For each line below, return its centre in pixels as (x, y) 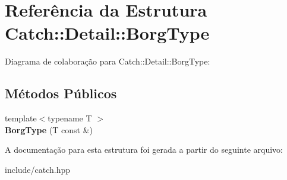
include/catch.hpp (38, 169)
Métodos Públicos (61, 93)
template (21, 118)
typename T (70, 118)
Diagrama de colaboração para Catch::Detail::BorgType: (108, 61)
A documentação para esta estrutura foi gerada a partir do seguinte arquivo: (144, 150)
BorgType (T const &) (49, 129)
